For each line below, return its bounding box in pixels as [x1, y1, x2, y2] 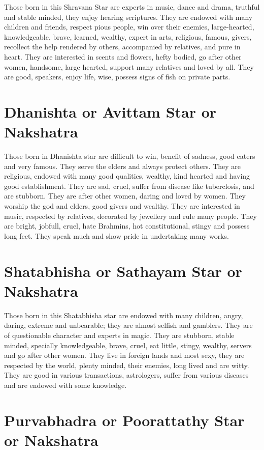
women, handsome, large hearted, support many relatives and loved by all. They [4, 61, 254, 72]
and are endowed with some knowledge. [4, 379, 127, 390]
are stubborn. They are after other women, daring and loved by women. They [4, 190, 246, 201]
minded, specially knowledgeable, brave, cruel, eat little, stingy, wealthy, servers [4, 340, 252, 350]
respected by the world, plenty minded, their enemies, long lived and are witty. [4, 359, 249, 370]
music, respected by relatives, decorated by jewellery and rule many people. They [4, 210, 257, 221]
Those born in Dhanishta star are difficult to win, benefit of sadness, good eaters [4, 151, 255, 161]
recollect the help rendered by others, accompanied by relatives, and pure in [4, 41, 241, 52]
